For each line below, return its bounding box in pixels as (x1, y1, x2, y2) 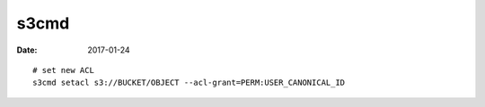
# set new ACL (32, 65, 94, 75)
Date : (16, 45, 38, 55)
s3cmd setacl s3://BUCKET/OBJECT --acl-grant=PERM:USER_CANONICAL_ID (32, 78, 346, 88)
